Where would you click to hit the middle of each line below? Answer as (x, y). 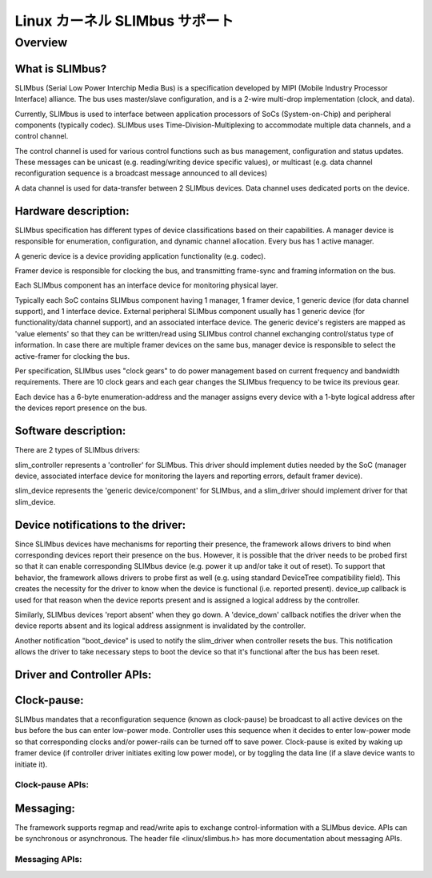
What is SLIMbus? (61, 68)
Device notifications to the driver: (100, 525)
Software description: (70, 431)
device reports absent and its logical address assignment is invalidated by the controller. (160, 626)
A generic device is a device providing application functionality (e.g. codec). (140, 256)
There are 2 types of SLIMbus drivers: (77, 450)
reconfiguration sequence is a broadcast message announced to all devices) (141, 173)
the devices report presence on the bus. (81, 408)
